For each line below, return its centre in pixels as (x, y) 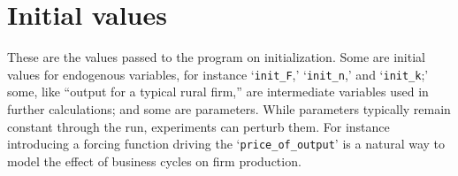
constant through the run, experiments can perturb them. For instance (198, 126)
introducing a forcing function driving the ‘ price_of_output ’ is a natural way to (226, 144)
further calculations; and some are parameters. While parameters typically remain (229, 108)
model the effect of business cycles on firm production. (154, 161)
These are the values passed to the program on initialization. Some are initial (216, 57)
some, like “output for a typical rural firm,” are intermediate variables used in (218, 92)
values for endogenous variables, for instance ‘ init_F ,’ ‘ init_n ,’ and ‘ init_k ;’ (218, 74)
